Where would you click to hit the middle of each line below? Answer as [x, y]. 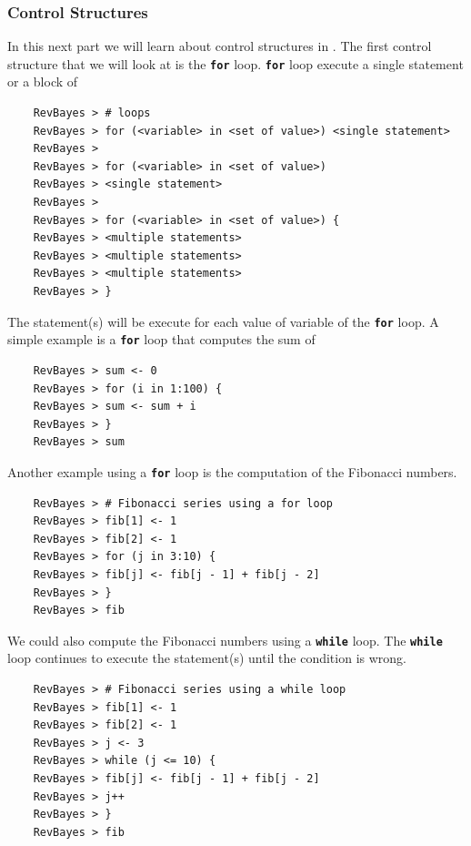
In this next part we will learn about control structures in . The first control [220, 46]
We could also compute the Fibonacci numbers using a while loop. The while [225, 640]
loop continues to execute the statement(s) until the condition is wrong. [207, 658]
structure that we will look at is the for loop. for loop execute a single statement [235, 63]
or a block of [43, 82]
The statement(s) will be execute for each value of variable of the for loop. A [223, 321]
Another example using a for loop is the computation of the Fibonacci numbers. [232, 471]
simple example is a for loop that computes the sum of [161, 339]
